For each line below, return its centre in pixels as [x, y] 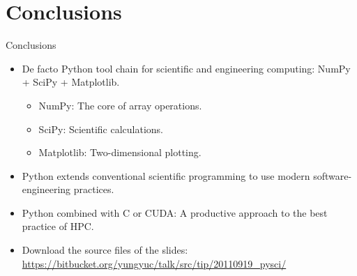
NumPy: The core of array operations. [120, 105]
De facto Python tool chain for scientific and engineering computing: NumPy [186, 68]
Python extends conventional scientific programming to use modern [166, 175]
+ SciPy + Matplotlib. [71, 82]
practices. [94, 189]
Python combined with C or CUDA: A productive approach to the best [175, 212]
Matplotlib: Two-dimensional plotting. [120, 152]
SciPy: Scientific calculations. [101, 129]
